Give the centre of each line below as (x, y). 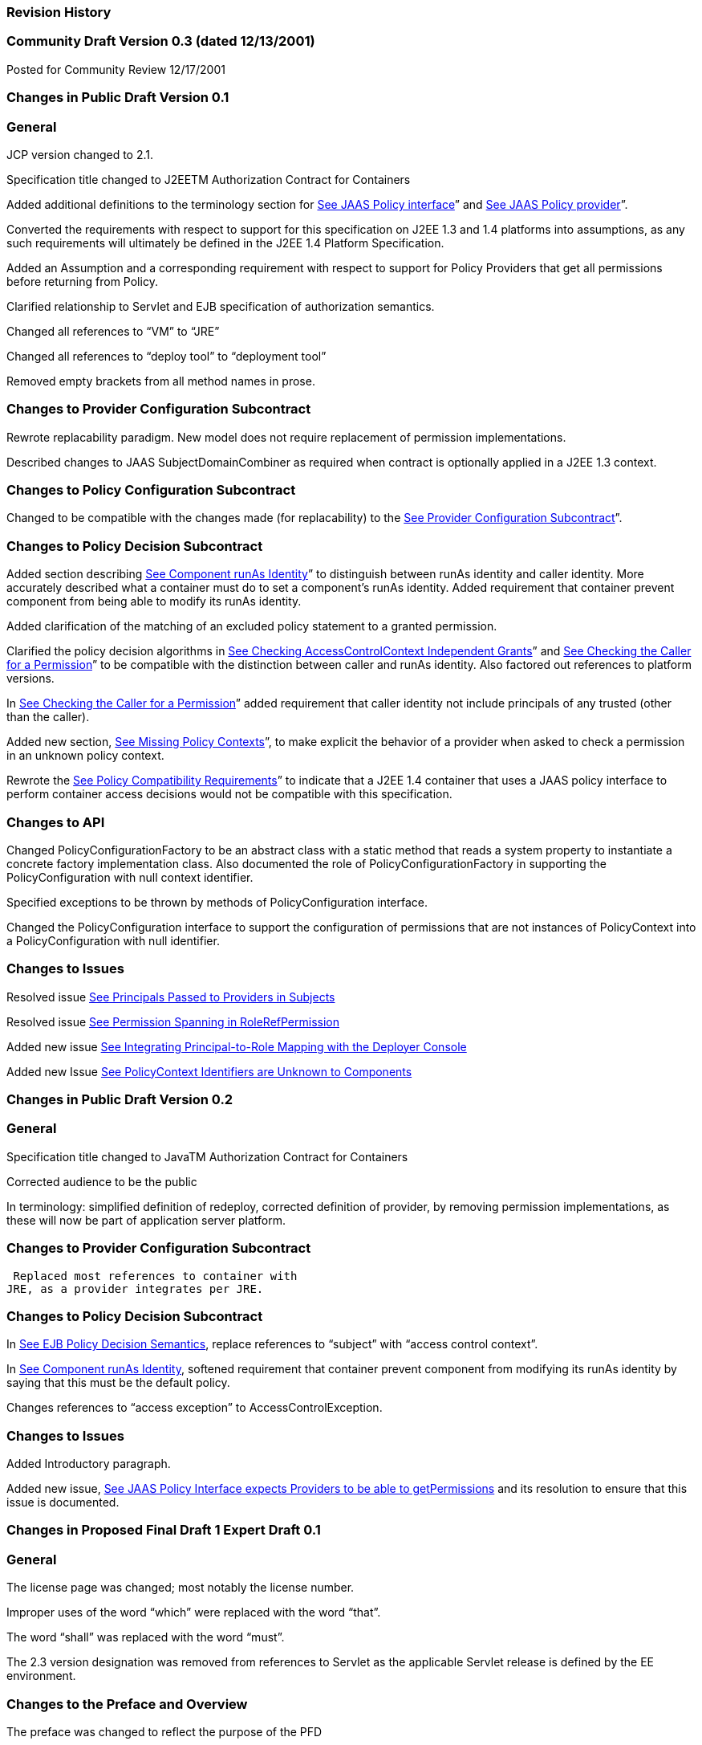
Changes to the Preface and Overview (127, 1704)
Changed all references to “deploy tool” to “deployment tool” (166, 356)
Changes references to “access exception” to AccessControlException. (195, 1408)
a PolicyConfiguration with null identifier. (113, 940)
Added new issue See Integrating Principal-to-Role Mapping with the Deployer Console (237, 1046)
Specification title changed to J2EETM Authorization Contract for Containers (209, 179)
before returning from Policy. (82, 281)
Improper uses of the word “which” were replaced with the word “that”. (194, 1612)
